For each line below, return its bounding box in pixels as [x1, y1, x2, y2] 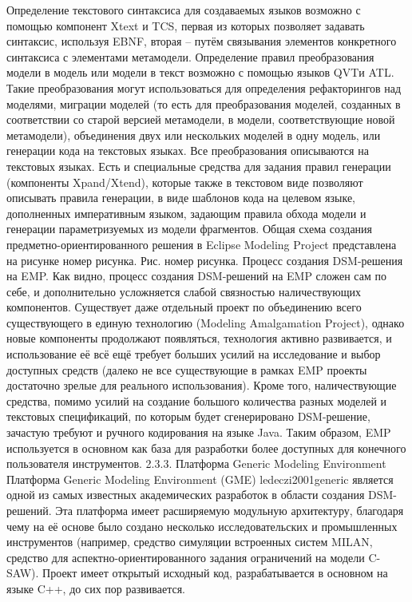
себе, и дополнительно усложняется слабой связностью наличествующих [6, 283, 362, 299]
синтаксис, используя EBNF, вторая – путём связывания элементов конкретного [6, 33, 397, 50]
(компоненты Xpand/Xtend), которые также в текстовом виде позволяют [6, 173, 363, 190]
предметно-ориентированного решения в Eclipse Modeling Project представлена [6, 236, 397, 252]
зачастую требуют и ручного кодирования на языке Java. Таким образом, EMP [6, 424, 391, 441]
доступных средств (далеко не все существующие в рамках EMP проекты [6, 361, 367, 378]
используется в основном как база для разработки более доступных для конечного [6, 439, 406, 456]
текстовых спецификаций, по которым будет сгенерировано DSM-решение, [6, 408, 370, 425]
